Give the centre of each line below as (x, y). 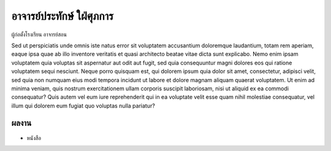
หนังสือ (34, 137)
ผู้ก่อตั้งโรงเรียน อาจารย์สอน (39, 34)
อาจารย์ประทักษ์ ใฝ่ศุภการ (62, 16)
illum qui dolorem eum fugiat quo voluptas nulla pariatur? (83, 106)
